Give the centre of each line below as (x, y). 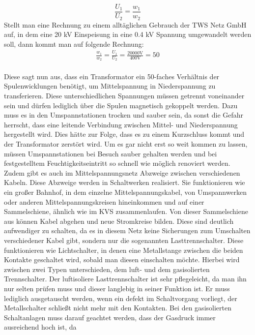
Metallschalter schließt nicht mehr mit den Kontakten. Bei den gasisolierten (118, 308)
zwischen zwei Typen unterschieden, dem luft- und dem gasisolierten (107, 269)
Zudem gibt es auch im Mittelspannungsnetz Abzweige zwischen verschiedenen (122, 172)
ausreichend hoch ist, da (40, 327)
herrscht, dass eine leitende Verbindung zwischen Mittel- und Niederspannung (121, 124)
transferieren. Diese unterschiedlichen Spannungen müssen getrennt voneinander (124, 96)
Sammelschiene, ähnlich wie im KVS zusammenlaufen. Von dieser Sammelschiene (126, 211)
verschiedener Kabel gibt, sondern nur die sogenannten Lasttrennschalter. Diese (124, 240)
